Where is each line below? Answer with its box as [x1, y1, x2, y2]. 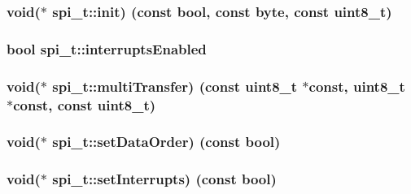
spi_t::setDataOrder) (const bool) [52, 131, 281, 152]
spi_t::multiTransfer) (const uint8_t [52, 75, 298, 96]
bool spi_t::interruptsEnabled [7, 38, 207, 58]
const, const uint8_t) [13, 94, 156, 114]
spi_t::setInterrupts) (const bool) [52, 169, 277, 189]
